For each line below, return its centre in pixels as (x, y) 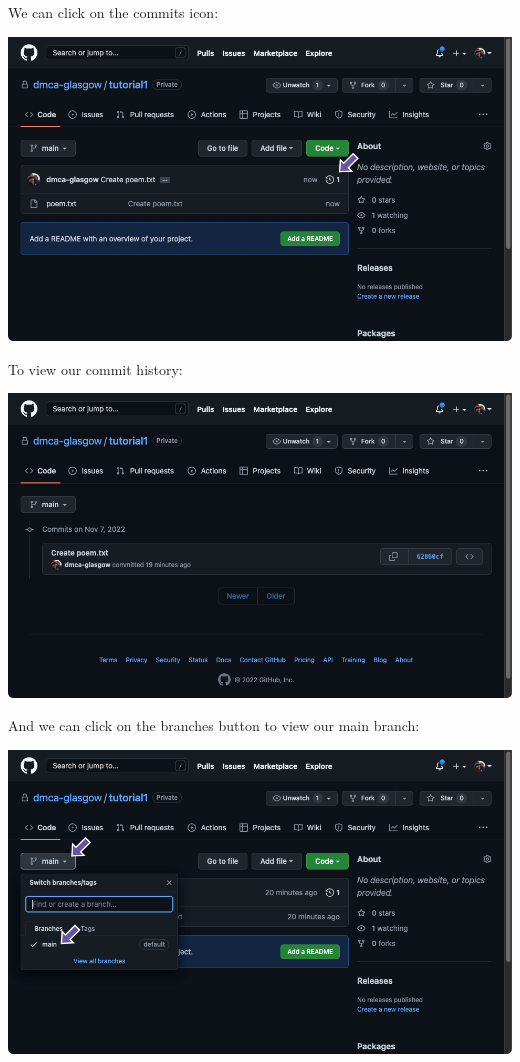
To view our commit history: (95, 368)
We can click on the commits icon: (113, 12)
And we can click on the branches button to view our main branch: (214, 725)
